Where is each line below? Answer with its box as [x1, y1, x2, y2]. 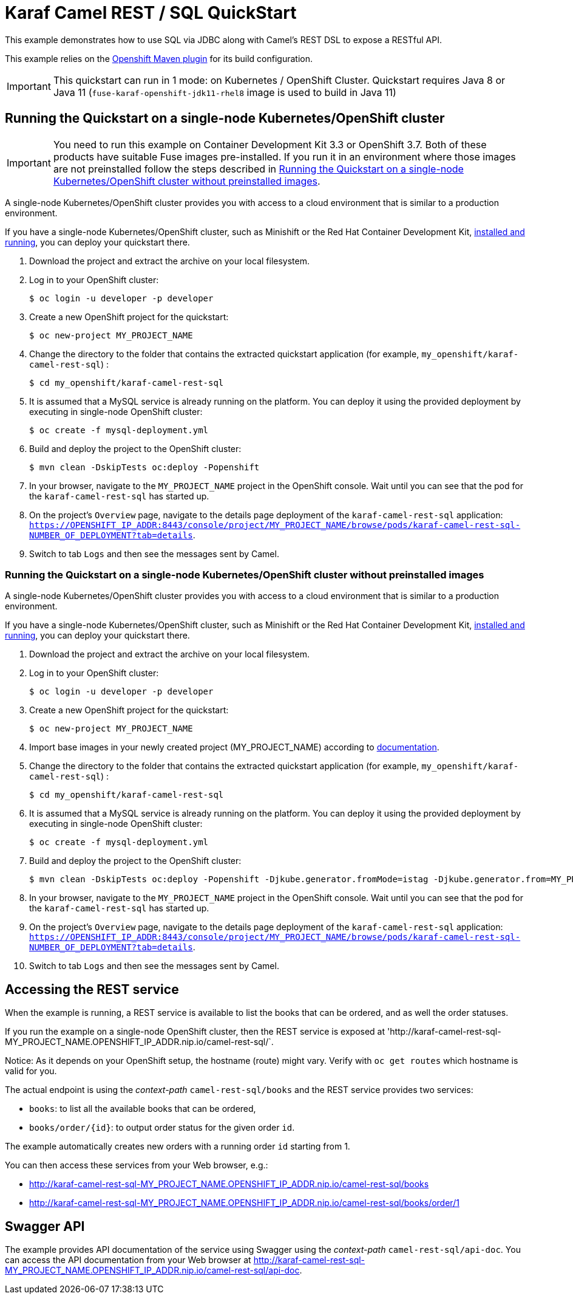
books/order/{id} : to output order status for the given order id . [29, 1122, 295, 1133]
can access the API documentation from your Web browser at [5, 1255, 251, 1266]
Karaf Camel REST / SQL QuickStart [5, 2, 297, 23]
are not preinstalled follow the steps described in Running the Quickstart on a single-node [53, 162, 464, 175]
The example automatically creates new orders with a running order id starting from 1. [5, 1141, 350, 1152]
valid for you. [5, 1066, 57, 1077]
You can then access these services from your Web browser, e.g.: [5, 1160, 268, 1171]
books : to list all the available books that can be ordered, [29, 1103, 256, 1114]
